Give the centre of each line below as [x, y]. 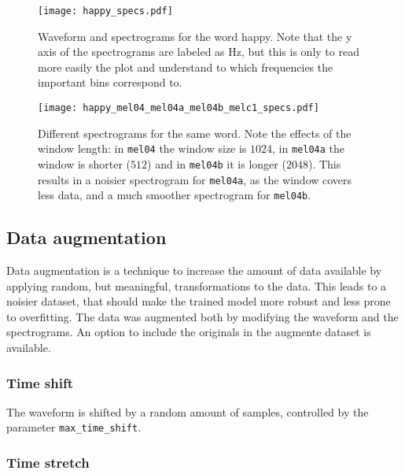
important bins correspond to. [110, 82]
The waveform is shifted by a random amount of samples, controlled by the [188, 411]
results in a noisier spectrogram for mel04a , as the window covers [195, 179]
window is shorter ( [85, 163]
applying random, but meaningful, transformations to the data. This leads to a [197, 285]
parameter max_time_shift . [74, 427]
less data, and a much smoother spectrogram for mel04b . [175, 195]
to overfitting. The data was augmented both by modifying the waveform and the [202, 316]
